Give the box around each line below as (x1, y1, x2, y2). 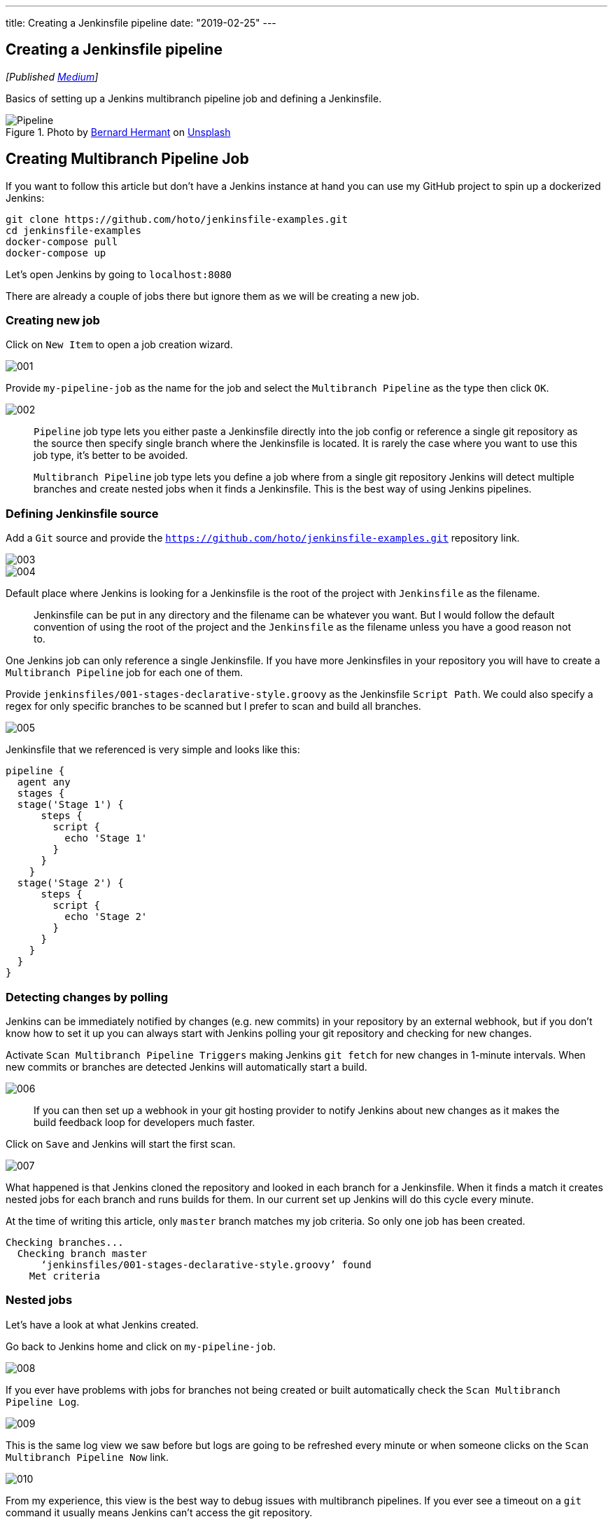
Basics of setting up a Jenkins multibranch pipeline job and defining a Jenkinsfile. (6, 92, 382, 104)
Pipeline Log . (6, 1395, 80, 1408)
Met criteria (29, 1270, 100, 1282)
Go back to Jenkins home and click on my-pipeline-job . (6, 1340, 276, 1352)
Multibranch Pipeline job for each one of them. (6, 666, 244, 679)
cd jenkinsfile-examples (6, 224, 141, 236)
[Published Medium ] (6, 70, 99, 83)
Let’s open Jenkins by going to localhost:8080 (6, 268, 232, 280)
